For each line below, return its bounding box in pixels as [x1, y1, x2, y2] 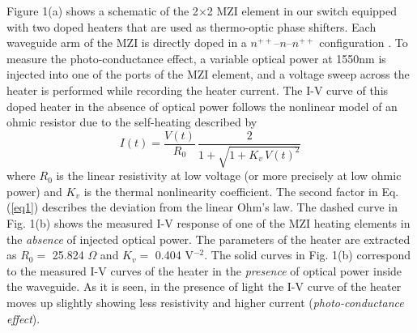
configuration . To [319, 34, 408, 51]
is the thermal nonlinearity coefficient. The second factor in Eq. [83, 182, 399, 199]
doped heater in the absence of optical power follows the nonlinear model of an [6, 97, 398, 114]
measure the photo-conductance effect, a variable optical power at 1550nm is [6, 49, 386, 66]
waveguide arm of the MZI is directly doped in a [6, 34, 247, 51]
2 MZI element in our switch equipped [206, 2, 398, 19]
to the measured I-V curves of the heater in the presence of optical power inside [6, 262, 402, 279]
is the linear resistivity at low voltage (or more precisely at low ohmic [56, 167, 402, 184]
